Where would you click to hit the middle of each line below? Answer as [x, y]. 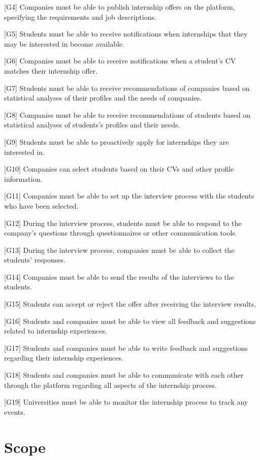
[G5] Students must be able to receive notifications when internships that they [126, 34]
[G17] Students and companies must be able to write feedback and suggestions [126, 348]
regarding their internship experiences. [64, 358]
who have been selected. [41, 205]
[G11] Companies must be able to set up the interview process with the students [129, 196]
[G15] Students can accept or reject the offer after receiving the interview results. [130, 304]
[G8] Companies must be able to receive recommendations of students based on [127, 114]
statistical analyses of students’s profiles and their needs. [92, 125]
